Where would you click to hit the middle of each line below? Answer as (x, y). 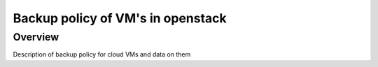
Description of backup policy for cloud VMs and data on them (102, 54)
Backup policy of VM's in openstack (120, 18)
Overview (36, 37)
